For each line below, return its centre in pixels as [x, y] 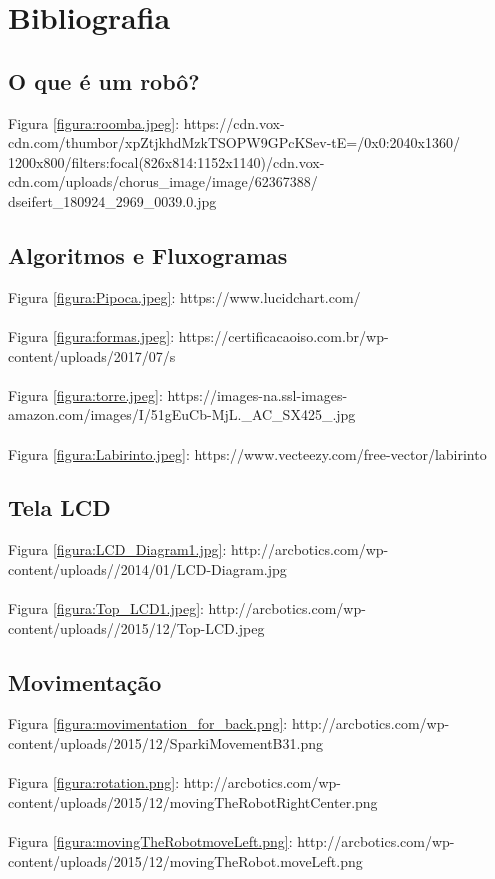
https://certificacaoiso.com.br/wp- [283, 335]
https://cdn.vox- [234, 122]
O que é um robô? [104, 80]
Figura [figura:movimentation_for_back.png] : [148, 723]
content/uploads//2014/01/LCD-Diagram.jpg [147, 568]
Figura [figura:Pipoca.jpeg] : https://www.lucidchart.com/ [184, 296]
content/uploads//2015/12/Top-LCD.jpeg [136, 627]
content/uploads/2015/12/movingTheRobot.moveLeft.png [185, 860]
